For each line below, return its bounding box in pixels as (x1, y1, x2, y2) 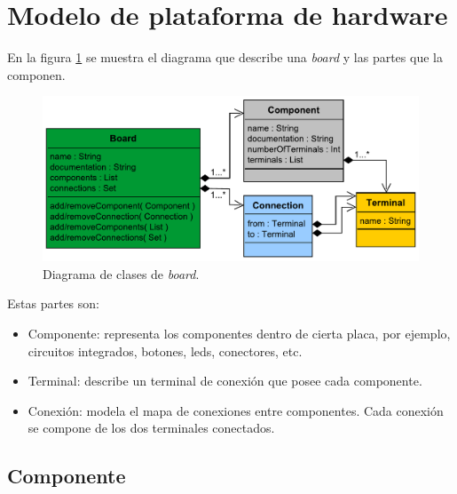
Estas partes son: (7, 294, 99, 313)
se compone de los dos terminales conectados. (28, 418, 275, 437)
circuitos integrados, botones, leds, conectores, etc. (28, 341, 303, 360)
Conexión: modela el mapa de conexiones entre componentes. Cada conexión (28, 401, 444, 419)
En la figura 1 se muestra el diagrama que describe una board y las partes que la (7, 48, 443, 67)
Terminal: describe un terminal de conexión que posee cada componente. (28, 371, 422, 390)
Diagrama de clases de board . (43, 264, 200, 283)
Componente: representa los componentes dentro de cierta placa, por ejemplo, (28, 324, 451, 342)
